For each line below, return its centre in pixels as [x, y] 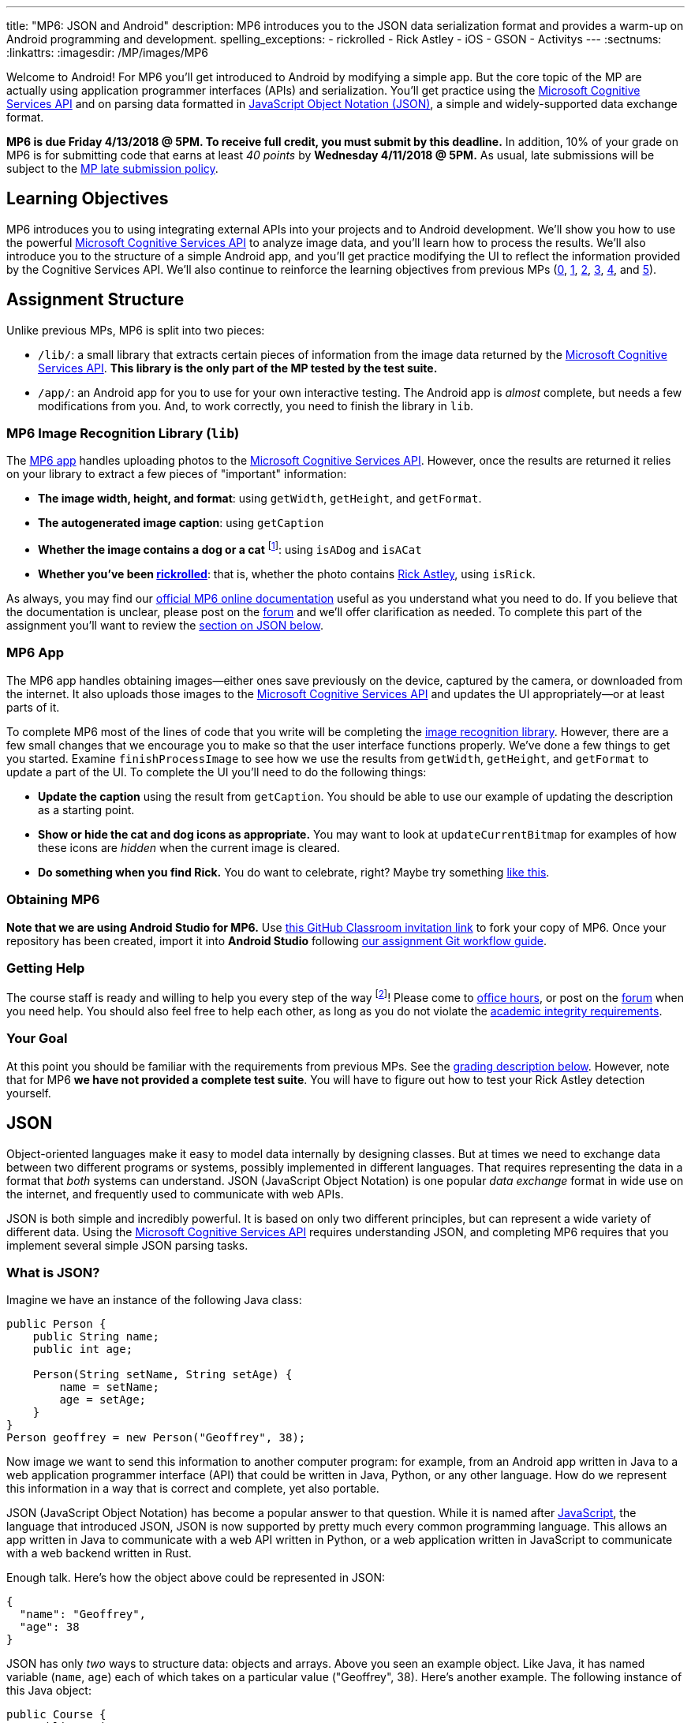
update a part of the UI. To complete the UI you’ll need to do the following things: [217, 772]
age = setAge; [103, 1400]
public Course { [56, 1715]
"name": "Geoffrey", [83, 1615]
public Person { [56, 1324]
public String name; [96, 1337]
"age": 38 [49, 1627]
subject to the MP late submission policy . [112, 168]
